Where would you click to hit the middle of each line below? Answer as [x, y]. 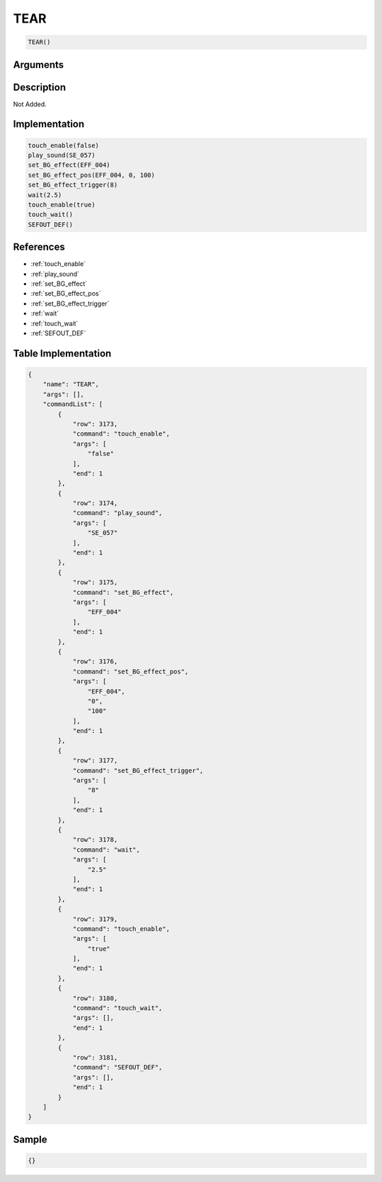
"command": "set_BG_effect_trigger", [138, 770]
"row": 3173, [95, 424]
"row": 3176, [95, 662]
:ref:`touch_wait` [54, 323]
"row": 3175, [95, 583]
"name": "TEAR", [71, 384]
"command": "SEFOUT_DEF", [117, 1067]
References [39, 247]
